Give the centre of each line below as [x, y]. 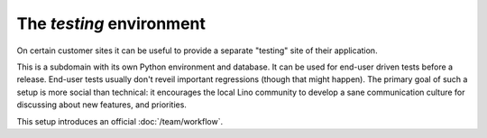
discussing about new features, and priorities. [101, 105]
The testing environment [111, 23]
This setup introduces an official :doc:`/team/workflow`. [120, 121]
